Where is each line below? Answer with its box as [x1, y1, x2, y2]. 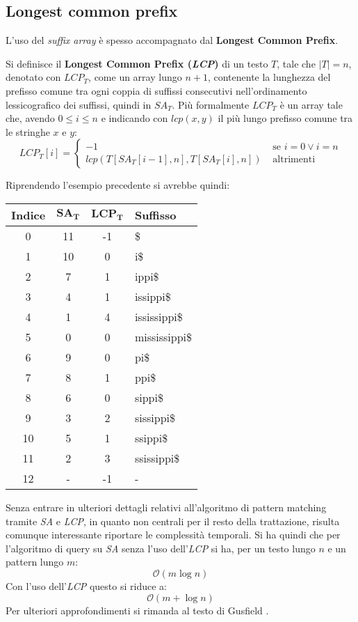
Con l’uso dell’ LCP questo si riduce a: [6, 578, 167, 593]
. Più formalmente [172, 97, 250, 111]
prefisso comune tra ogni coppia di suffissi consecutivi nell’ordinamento [6, 83, 307, 98]
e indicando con [101, 111, 168, 125]
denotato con [6, 70, 61, 84]
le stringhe [6, 124, 50, 139]
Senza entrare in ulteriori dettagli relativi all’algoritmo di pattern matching [6, 499, 327, 514]
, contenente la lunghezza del [207, 70, 331, 84]
